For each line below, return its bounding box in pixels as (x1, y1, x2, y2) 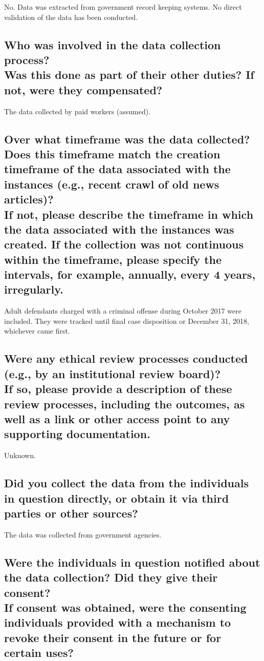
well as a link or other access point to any (4, 411, 230, 426)
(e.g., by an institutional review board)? (4, 365, 221, 381)
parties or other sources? (4, 505, 138, 521)
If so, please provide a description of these (4, 381, 232, 397)
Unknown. (4, 450, 36, 461)
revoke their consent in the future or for (4, 629, 222, 645)
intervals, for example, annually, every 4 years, (4, 266, 256, 282)
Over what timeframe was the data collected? (4, 131, 250, 147)
